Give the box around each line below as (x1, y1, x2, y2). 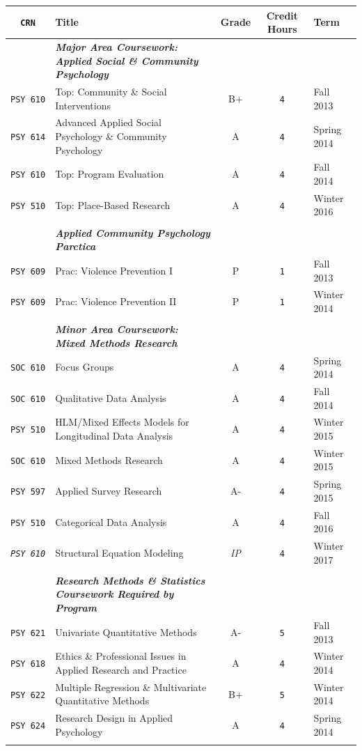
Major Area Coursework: (55, 39, 178, 54)
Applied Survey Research (55, 483, 162, 498)
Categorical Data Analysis (55, 514, 167, 529)
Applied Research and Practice (55, 662, 187, 676)
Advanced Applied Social (55, 115, 162, 130)
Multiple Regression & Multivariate (55, 679, 207, 694)
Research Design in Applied (55, 711, 173, 725)
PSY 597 (10, 487, 46, 497)
